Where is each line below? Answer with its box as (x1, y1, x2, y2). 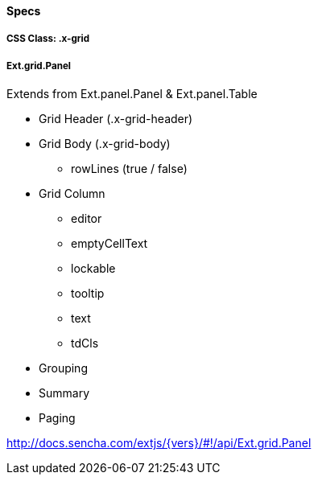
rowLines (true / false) (71, 162, 188, 176)
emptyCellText (71, 236, 148, 251)
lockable (71, 261, 116, 276)
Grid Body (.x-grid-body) (39, 137, 171, 151)
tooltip (71, 286, 105, 301)
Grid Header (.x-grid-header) (39, 112, 193, 126)
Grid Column (39, 187, 105, 201)
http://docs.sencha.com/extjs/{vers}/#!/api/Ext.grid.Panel (6, 436, 312, 450)
